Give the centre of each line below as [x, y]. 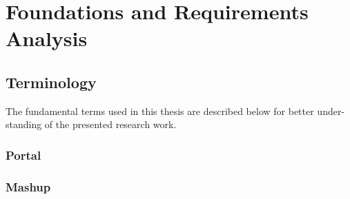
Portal [23, 155]
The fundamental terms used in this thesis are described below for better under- [175, 111]
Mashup [28, 186]
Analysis [47, 38]
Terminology [51, 82]
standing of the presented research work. [91, 124]
